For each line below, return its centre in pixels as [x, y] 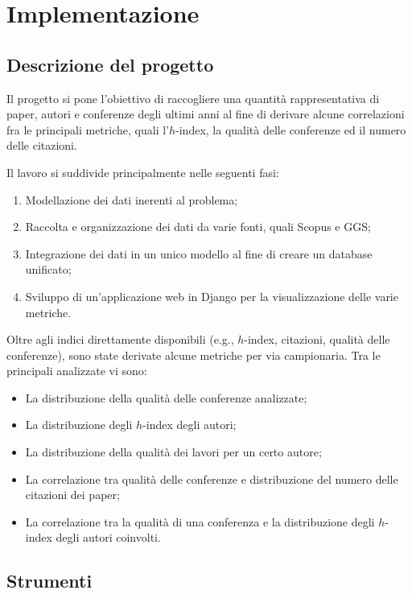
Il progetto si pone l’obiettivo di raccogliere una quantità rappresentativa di [193, 98]
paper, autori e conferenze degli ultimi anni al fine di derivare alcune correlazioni [206, 114]
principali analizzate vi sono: [77, 371]
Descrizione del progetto [110, 64]
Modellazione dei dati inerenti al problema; [132, 199]
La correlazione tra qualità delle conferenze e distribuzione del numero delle [212, 479]
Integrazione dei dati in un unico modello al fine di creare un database [199, 253]
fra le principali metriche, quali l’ [88, 129]
